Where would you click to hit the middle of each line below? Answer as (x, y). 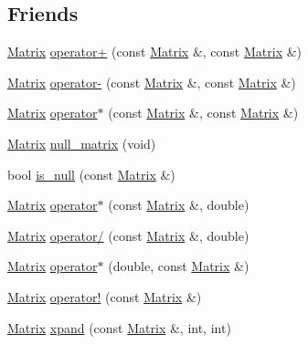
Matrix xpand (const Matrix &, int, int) (119, 327)
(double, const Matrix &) (179, 266)
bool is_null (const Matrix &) (91, 174)
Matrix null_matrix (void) (82, 143)
